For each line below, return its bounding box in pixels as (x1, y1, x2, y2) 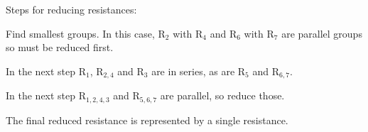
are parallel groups (281, 26, 362, 40)
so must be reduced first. (6, 40, 114, 55)
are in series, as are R (151, 63, 246, 78)
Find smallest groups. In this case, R (6, 26, 166, 40)
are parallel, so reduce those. (160, 88, 285, 103)
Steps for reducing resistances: (6, 2, 137, 16)
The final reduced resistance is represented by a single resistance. (6, 112, 288, 127)
